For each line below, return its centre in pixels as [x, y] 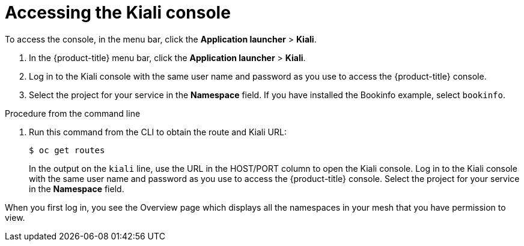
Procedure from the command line [73, 113]
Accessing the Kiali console [118, 13]
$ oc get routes [67, 150]
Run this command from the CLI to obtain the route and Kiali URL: [158, 132]
